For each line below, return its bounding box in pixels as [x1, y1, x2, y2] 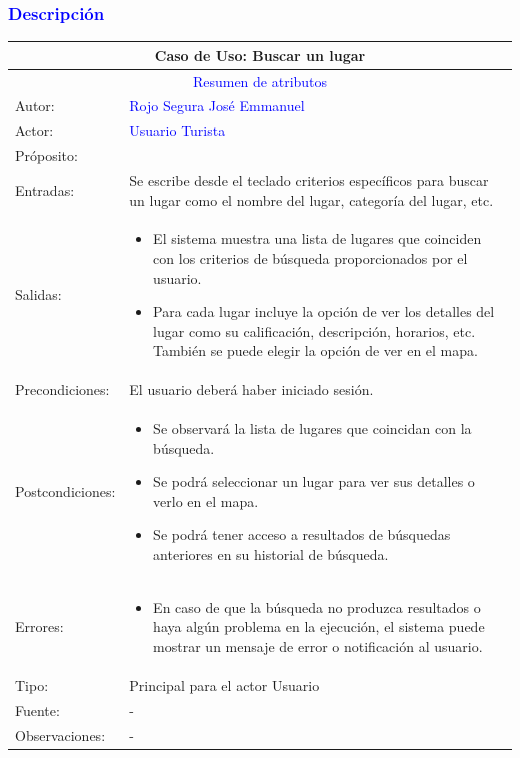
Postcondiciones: [15, 481, 116, 502]
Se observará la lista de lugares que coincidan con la [153, 418, 472, 439]
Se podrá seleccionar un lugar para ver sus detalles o [153, 471, 475, 492]
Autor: [15, 95, 55, 116]
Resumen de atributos [192, 70, 328, 91]
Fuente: [15, 699, 60, 720]
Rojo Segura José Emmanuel [129, 95, 305, 116]
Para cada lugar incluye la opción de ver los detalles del [153, 301, 495, 322]
